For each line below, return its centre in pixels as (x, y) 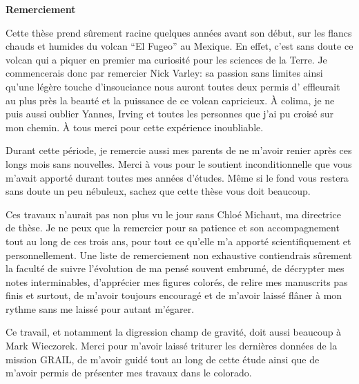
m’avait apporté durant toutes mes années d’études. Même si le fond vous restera (177, 177)
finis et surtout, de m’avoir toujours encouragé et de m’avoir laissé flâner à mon (174, 295)
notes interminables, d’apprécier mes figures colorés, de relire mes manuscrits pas (177, 281)
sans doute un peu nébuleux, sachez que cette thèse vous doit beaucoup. (158, 191)
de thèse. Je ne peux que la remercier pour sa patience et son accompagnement (173, 228)
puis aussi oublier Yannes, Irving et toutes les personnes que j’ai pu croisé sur (170, 114)
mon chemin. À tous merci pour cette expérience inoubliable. (135, 127)
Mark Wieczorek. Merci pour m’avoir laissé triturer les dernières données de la (172, 346)
